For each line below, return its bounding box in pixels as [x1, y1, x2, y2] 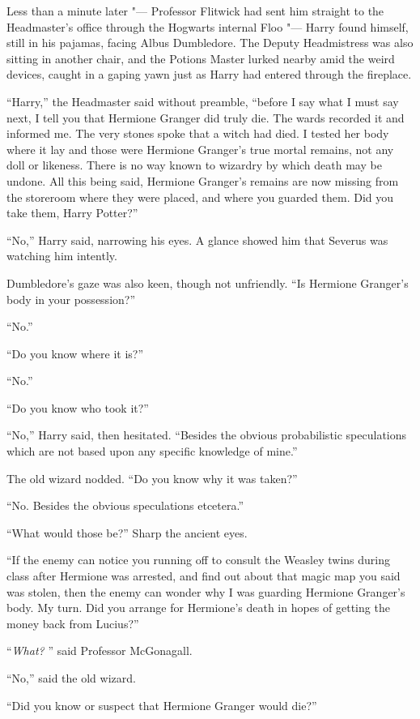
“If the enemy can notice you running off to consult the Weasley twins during [6, 551, 390, 568]
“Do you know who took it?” [6, 399, 149, 416]
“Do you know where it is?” [6, 345, 144, 362]
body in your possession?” [6, 290, 136, 307]
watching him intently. [6, 247, 117, 264]
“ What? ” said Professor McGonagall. [6, 642, 193, 659]
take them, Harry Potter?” [6, 204, 138, 221]
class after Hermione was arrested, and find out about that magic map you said [6, 567, 401, 584]
